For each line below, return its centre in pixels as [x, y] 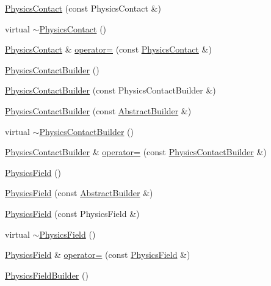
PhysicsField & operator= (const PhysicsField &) [98, 255]
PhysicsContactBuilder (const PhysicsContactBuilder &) [110, 90]
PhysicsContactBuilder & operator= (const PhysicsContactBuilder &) [136, 152]
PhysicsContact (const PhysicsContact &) [83, 8]
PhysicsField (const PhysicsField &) [72, 213]
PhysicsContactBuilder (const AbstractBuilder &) [98, 110]
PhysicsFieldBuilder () [47, 275]
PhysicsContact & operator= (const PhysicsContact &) [108, 49]
